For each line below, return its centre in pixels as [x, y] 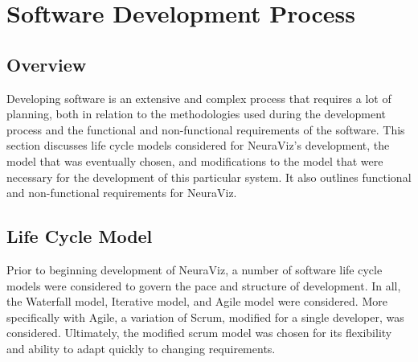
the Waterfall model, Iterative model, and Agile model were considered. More [197, 301]
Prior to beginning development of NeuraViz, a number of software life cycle [195, 269]
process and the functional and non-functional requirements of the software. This [206, 129]
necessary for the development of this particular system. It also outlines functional [209, 177]
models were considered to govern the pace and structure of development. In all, [204, 285]
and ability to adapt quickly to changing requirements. [141, 348]
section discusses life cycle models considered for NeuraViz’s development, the [198, 145]
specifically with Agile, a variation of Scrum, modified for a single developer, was [205, 317]
